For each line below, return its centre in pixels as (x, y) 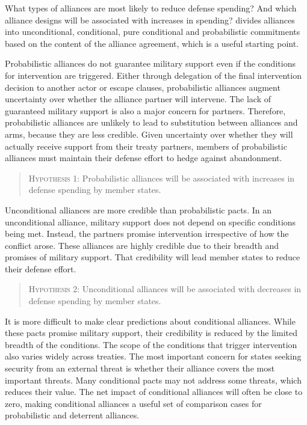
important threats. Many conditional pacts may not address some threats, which (153, 380)
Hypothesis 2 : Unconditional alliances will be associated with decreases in (165, 289)
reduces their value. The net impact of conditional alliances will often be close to (154, 392)
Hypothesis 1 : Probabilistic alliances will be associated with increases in (162, 178)
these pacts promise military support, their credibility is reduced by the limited (151, 333)
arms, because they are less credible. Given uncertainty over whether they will (149, 134)
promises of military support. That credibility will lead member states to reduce (153, 257)
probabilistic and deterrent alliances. (72, 415)
